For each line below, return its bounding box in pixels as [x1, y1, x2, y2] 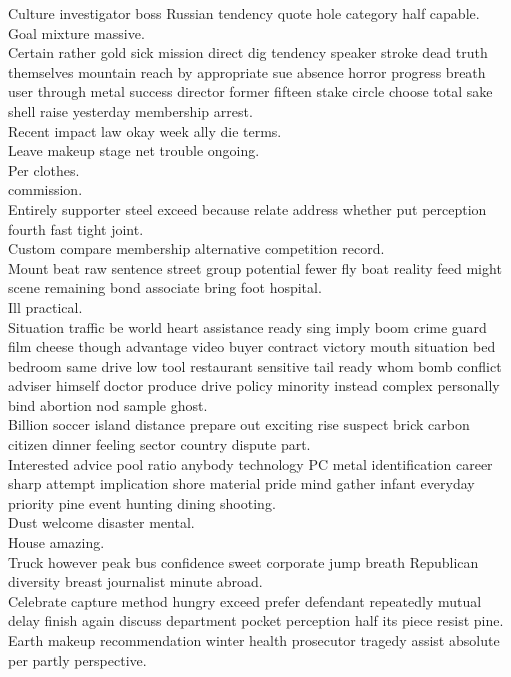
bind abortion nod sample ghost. [8, 394, 208, 415]
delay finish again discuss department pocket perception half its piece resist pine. [8, 610, 504, 631]
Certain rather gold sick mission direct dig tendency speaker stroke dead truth [8, 42, 488, 63]
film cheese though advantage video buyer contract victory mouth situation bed [8, 336, 496, 357]
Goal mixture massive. [8, 22, 145, 43]
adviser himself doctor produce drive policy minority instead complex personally [8, 375, 500, 396]
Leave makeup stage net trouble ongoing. [8, 140, 260, 161]
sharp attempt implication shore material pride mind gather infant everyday [8, 473, 475, 494]
